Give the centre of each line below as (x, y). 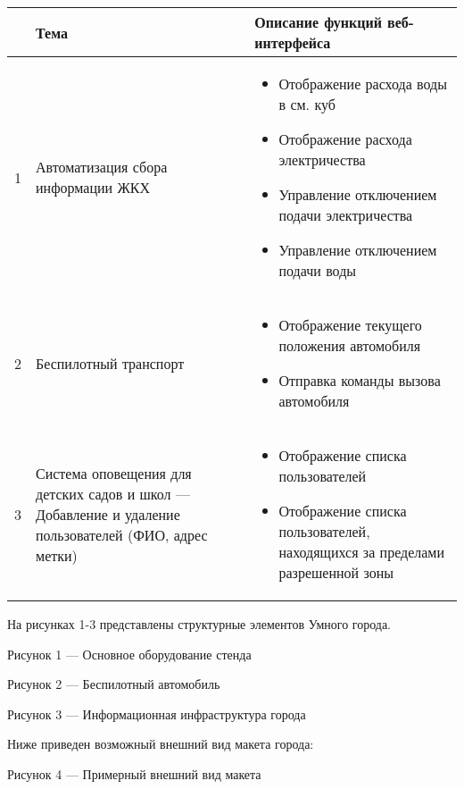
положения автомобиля (350, 345)
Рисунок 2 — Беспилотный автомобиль (114, 684)
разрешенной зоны (336, 572)
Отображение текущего (350, 325)
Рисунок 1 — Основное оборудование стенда (129, 654)
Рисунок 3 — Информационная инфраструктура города (157, 713)
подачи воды (318, 270)
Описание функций (318, 22)
